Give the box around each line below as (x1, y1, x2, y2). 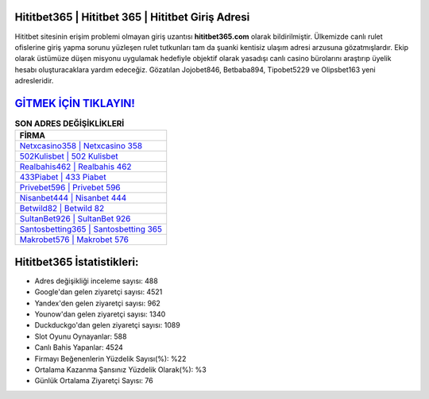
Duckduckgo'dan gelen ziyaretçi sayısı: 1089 (34, 320, 180, 330)
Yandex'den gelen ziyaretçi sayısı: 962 (34, 298, 160, 308)
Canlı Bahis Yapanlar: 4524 (34, 343, 123, 352)
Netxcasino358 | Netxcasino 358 (19, 140, 143, 152)
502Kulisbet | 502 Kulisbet (19, 151, 118, 162)
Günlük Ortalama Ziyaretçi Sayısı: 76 (34, 376, 154, 386)
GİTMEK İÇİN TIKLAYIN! (14, 96, 135, 110)
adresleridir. (14, 76, 54, 86)
